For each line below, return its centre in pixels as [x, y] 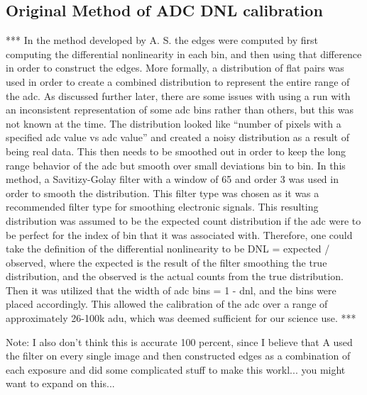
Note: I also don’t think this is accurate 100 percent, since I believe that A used [179, 341]
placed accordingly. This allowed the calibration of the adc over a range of [167, 304]
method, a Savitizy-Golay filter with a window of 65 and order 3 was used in [172, 179]
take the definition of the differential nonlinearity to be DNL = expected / [168, 249]
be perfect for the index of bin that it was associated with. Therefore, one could [179, 234]
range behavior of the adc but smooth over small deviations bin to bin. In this [176, 165]
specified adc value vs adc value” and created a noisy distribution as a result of [177, 137]
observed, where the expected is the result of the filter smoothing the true [166, 262]
